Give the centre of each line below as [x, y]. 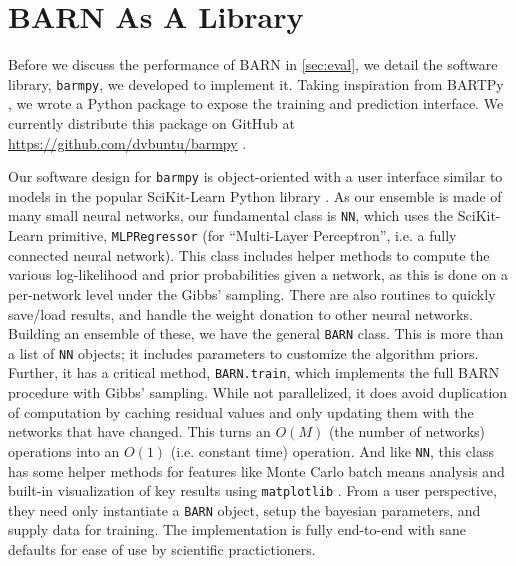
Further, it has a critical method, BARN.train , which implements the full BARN [254, 372]
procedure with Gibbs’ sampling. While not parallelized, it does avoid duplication [258, 392]
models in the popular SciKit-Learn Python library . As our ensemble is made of [255, 195]
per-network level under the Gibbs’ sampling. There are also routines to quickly [252, 293]
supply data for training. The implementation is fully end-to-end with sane [237, 529]
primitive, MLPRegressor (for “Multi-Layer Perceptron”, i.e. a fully [252, 235]
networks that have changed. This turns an [139, 431]
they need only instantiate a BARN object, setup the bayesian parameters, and [244, 509]
